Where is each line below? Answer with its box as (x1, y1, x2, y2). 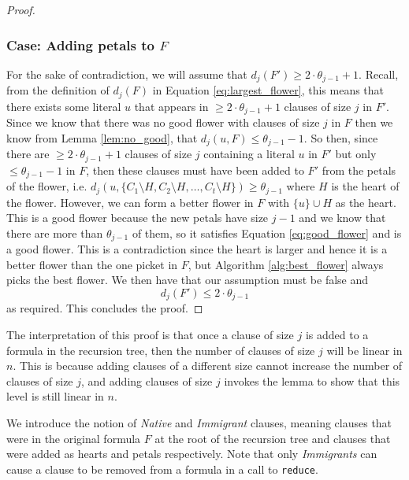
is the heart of (331, 178, 400, 194)
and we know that (299, 209, 386, 226)
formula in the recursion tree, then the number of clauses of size (6, 342, 315, 358)
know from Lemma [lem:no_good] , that (6, 129, 198, 146)
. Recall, (359, 65, 399, 82)
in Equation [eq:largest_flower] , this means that (152, 82, 385, 98)
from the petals (322, 161, 396, 178)
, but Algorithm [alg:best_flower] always (188, 256, 384, 272)
